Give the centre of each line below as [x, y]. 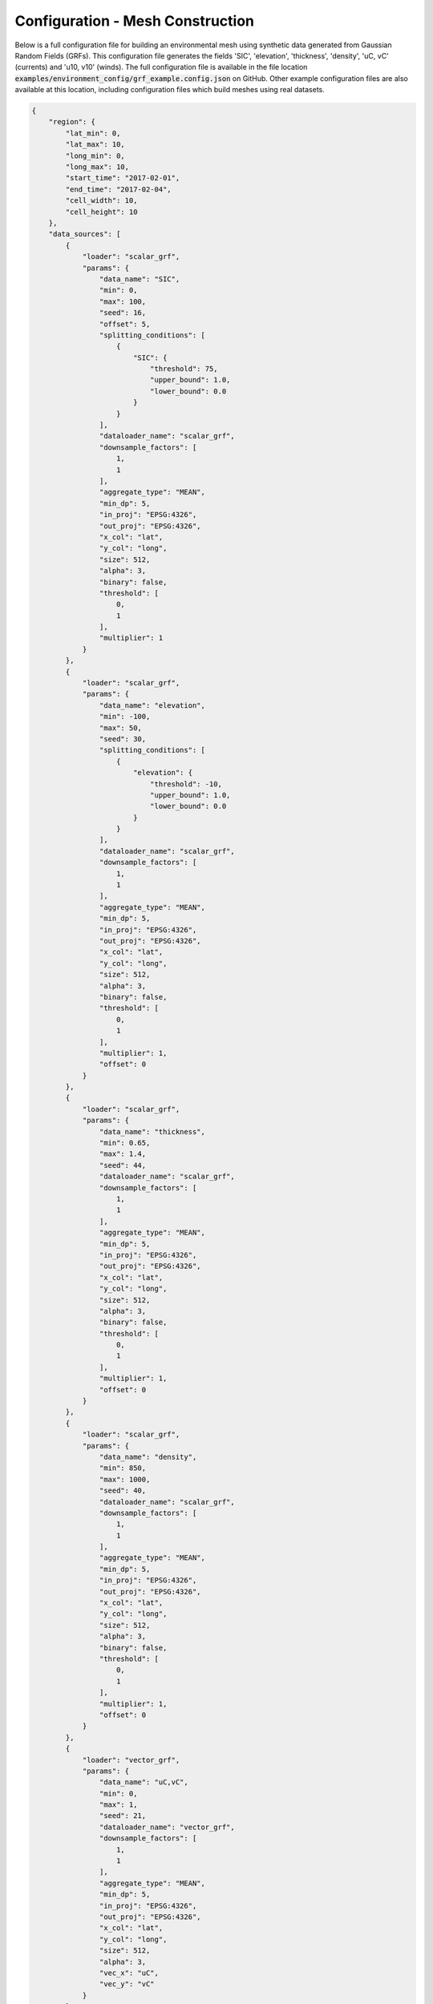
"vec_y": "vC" [127, 1984]
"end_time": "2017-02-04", [118, 189]
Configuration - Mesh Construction [134, 21]
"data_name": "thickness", [152, 1131]
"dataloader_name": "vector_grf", [167, 1827]
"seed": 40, [123, 1491]
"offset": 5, [125, 324]
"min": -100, [125, 717]
